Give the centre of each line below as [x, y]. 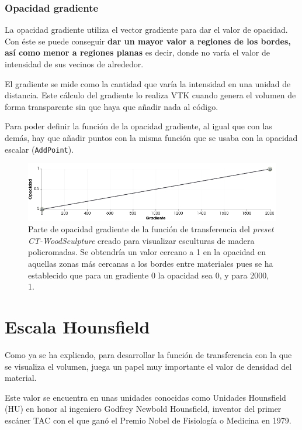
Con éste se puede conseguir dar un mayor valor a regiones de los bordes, [148, 41]
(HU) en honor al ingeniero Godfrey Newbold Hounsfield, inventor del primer [143, 409]
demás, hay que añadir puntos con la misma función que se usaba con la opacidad [151, 137]
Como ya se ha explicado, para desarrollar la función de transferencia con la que [148, 354]
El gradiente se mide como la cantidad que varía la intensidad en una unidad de [148, 83]
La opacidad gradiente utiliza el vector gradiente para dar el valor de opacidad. [146, 30]
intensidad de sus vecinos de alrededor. [74, 64]
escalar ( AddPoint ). [39, 149]
